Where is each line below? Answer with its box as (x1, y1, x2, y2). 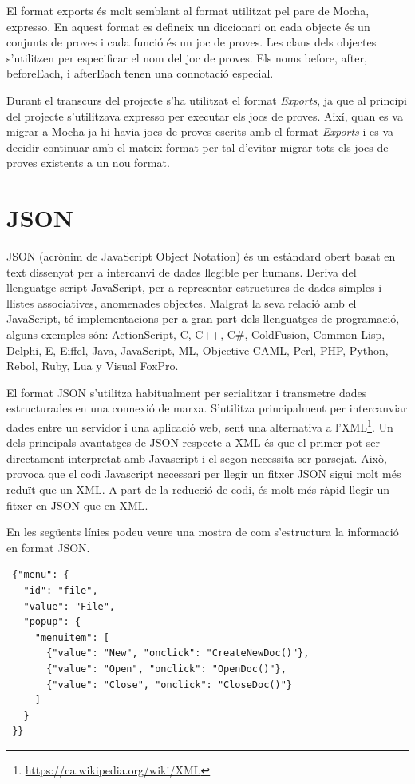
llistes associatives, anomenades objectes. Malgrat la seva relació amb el (6, 294, 357, 311)
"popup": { (23, 616, 81, 628)
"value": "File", (23, 600, 116, 612)
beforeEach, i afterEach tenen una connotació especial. (6, 65, 274, 82)
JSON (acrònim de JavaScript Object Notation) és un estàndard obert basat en (6, 248, 396, 265)
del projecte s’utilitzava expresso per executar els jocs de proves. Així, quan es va (6, 107, 403, 124)
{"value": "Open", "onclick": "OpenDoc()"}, (46, 663, 287, 675)
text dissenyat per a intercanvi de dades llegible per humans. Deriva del (6, 263, 357, 280)
